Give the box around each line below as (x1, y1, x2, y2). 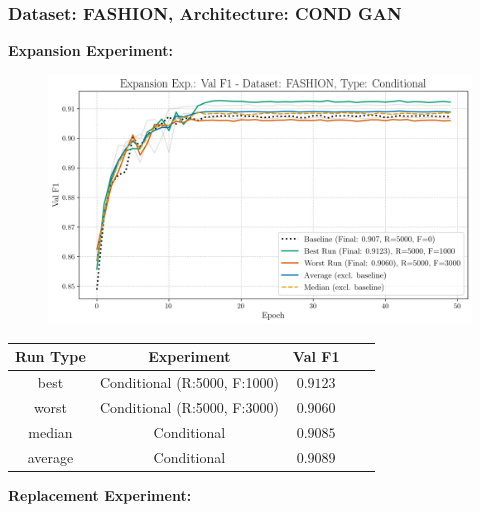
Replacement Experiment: (8, 484, 192, 505)
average (27, 446, 74, 467)
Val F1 (292, 346, 340, 367)
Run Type (15, 346, 86, 367)
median (28, 421, 73, 442)
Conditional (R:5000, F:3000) (99, 396, 279, 417)
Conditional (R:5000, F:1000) (99, 372, 279, 393)
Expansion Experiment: (8, 40, 173, 61)
